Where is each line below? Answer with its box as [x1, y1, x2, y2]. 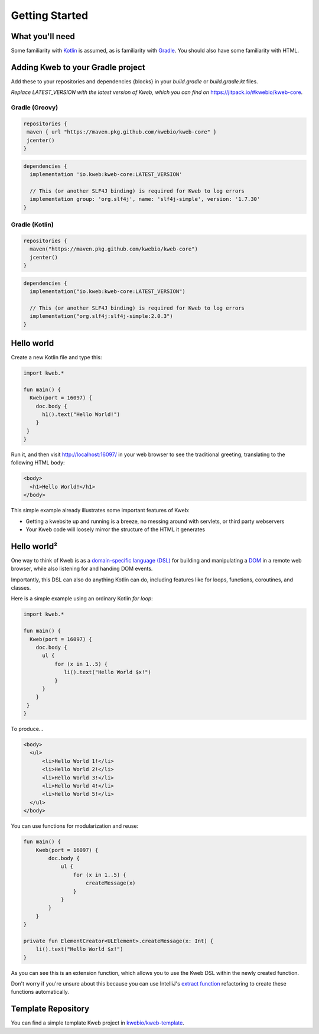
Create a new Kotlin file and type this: [11, 353, 102, 360]
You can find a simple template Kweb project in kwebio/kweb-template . [11, 1019, 184, 1026]
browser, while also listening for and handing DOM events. [11, 565, 153, 573]
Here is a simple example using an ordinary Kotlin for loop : [11, 595, 153, 602]
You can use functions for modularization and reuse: [11, 822, 139, 830]
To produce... [11, 726, 44, 733]
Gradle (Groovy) [11, 103, 58, 112]
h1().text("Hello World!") [42, 411, 121, 418]
